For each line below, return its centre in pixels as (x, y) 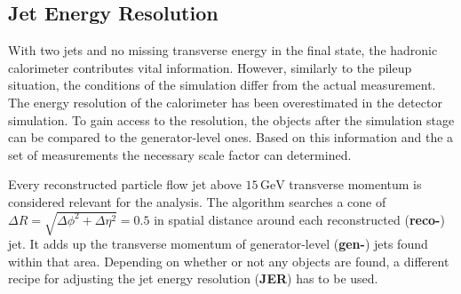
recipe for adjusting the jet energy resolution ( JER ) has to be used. (193, 278)
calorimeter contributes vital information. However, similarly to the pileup (210, 67)
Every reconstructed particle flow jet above (125, 184)
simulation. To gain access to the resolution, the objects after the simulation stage (231, 119)
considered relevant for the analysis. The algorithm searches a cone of (197, 201)
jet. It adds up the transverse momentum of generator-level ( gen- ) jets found (218, 244)
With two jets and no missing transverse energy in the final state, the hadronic (223, 50)
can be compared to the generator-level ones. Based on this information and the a (231, 137)
